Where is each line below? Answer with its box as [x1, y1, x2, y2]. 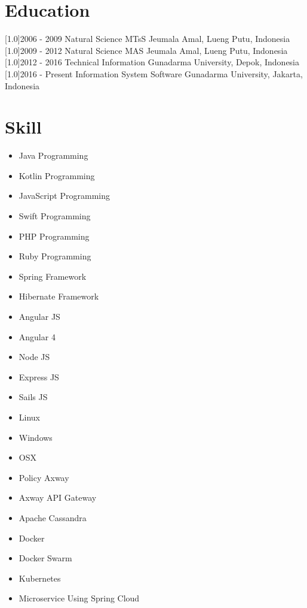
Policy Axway [19, 471, 69, 483]
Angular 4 [19, 330, 56, 343]
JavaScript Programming [19, 189, 110, 202]
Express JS [19, 370, 59, 383]
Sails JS [19, 391, 48, 403]
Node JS [19, 350, 50, 363]
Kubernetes [19, 571, 61, 584]
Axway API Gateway [19, 491, 97, 504]
